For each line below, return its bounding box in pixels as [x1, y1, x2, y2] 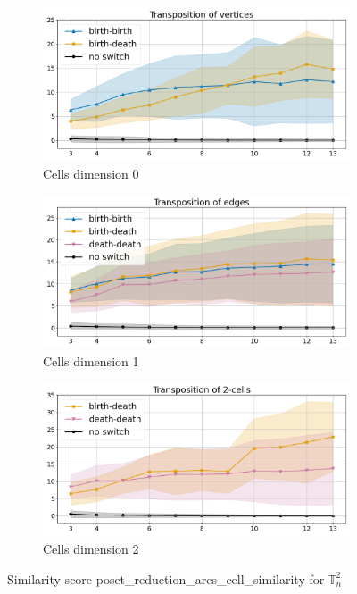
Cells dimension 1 [43, 351, 139, 370]
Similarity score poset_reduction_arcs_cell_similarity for [7, 569, 325, 588]
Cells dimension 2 [43, 539, 139, 557]
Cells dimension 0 [43, 163, 139, 182]
